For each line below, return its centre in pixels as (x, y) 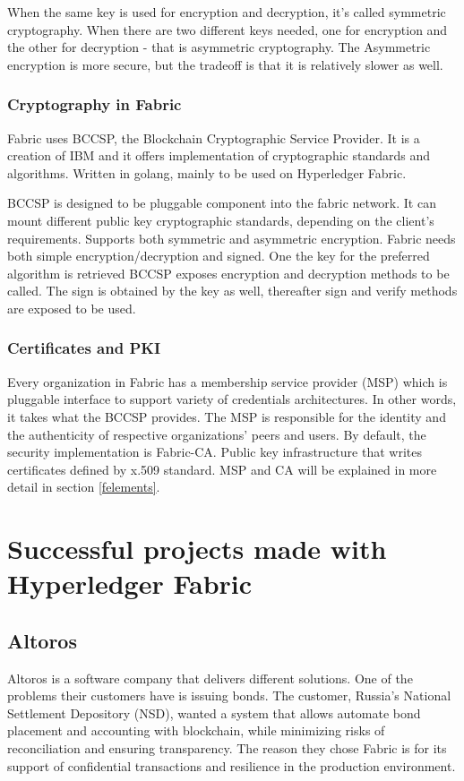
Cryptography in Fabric (95, 104)
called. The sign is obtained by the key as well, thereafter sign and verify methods (232, 291)
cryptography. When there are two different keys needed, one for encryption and (228, 29)
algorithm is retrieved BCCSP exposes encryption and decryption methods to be (228, 273)
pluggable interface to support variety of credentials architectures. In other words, (232, 399)
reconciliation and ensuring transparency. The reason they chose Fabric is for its (227, 748)
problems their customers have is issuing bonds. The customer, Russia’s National (229, 695)
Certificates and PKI (84, 348)
